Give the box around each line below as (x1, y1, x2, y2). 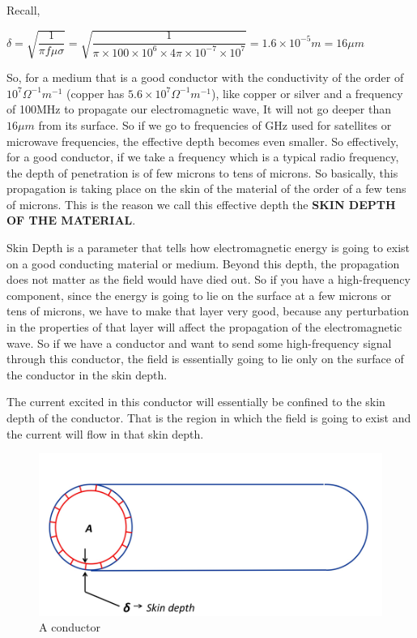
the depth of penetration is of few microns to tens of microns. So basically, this (6, 164, 398, 181)
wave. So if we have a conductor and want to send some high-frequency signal (6, 334, 392, 351)
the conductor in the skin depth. (6, 366, 168, 383)
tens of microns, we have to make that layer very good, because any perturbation (6, 302, 410, 319)
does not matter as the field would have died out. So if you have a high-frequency (6, 271, 411, 288)
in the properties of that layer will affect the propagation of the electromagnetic (6, 319, 402, 336)
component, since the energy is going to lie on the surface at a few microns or (6, 286, 392, 303)
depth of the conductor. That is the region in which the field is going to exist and (6, 409, 411, 426)
